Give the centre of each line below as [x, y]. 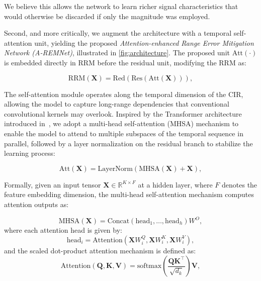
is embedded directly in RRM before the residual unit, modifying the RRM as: [125, 62]
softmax [149, 266]
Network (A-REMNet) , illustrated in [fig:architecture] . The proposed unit [117, 53]
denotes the [240, 184]
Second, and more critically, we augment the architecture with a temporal [118, 33]
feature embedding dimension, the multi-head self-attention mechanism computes [129, 194]
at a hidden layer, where [175, 184]
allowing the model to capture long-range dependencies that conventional [117, 104]
